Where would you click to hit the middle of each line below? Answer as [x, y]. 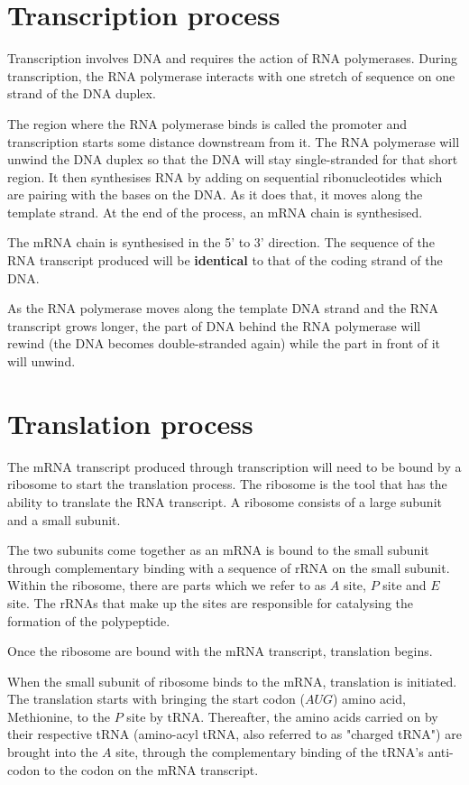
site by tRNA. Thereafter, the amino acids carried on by [282, 716]
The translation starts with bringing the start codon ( [156, 699]
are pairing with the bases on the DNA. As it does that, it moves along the [215, 194]
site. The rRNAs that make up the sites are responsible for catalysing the [211, 602]
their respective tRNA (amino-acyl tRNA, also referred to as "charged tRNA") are [234, 734]
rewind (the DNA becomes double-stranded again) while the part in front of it [224, 343]
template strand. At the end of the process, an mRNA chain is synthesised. [215, 212]
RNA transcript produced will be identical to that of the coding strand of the [225, 260]
